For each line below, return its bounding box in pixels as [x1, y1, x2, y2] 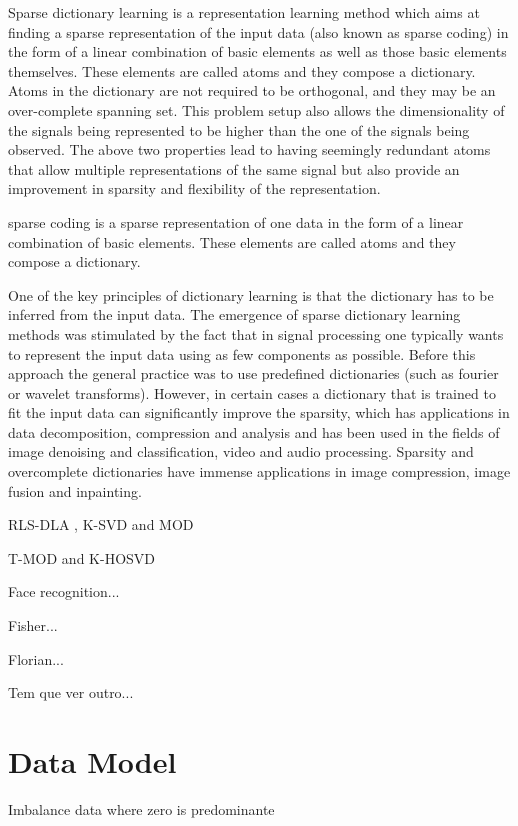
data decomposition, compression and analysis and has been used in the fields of [8, 421, 500, 442]
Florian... [8, 648, 64, 669]
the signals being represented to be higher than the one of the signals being [8, 119, 470, 140]
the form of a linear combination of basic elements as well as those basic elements [8, 41, 507, 62]
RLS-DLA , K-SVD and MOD [8, 514, 194, 535]
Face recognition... [8, 581, 120, 602]
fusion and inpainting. [8, 480, 142, 501]
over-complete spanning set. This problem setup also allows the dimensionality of [8, 99, 505, 120]
